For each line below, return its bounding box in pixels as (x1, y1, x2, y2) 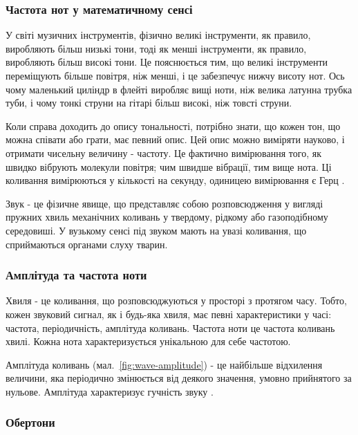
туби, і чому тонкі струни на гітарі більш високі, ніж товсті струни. (6, 95, 292, 110)
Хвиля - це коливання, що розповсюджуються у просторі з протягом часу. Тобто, (6, 293, 347, 308)
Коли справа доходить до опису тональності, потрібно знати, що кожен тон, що (6, 118, 341, 133)
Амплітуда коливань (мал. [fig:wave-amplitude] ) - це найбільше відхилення (6, 357, 323, 371)
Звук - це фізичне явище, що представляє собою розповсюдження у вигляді (6, 196, 323, 210)
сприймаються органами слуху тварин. (6, 237, 168, 251)
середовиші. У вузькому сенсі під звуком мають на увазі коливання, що (6, 223, 307, 237)
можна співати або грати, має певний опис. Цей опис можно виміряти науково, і (6, 132, 345, 147)
